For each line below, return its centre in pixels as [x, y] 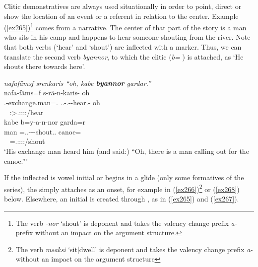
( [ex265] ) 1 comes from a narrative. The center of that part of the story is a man [125, 27]
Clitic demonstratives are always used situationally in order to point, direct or [123, 6]
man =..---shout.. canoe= [43, 131]
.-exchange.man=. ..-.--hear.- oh [52, 102]
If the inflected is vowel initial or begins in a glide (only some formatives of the [124, 177]
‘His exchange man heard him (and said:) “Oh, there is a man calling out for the [127, 151]
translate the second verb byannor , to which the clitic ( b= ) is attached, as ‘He [124, 56]
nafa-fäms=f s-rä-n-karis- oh [47, 93]
